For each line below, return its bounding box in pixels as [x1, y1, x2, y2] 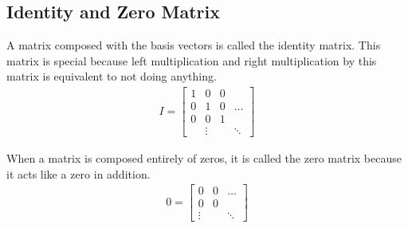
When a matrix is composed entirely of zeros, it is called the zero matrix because [6, 150, 402, 167]
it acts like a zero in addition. [6, 165, 151, 182]
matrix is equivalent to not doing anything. [6, 68, 217, 85]
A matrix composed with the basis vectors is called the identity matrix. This [6, 37, 381, 53]
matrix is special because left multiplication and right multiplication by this [6, 52, 377, 69]
